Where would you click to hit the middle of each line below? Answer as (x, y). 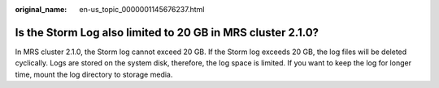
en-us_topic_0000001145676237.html (142, 9)
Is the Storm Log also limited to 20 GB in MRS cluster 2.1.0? (167, 32)
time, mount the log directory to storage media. (94, 74)
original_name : (41, 9)
